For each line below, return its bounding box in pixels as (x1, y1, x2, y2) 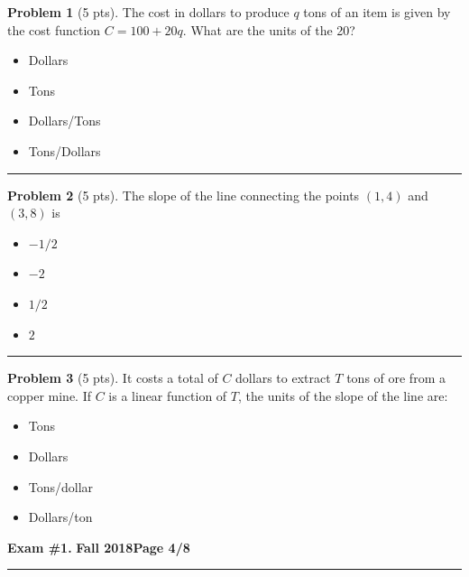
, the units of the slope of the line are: (238, 386, 448, 405)
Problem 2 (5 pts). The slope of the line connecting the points (7, 185, 360, 204)
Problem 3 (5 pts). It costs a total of (7, 368, 218, 387)
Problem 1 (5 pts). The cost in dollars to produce (7, 3, 290, 21)
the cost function (7, 20, 101, 39)
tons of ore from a (346, 368, 446, 387)
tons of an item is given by (303, 3, 451, 21)
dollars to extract (235, 368, 331, 387)
